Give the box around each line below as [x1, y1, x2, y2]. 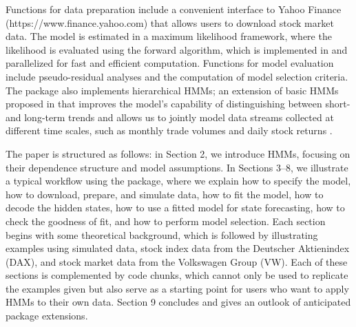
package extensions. [6, 308, 88, 323]
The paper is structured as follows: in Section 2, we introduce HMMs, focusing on [6, 146, 350, 160]
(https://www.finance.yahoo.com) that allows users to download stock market [6, 15, 334, 30]
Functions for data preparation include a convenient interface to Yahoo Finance [6, 2, 342, 16]
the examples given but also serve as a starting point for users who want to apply [6, 281, 349, 295]
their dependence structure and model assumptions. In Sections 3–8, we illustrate [6, 160, 348, 174]
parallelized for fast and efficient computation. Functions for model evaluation [6, 56, 334, 70]
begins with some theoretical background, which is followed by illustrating [6, 227, 318, 242]
